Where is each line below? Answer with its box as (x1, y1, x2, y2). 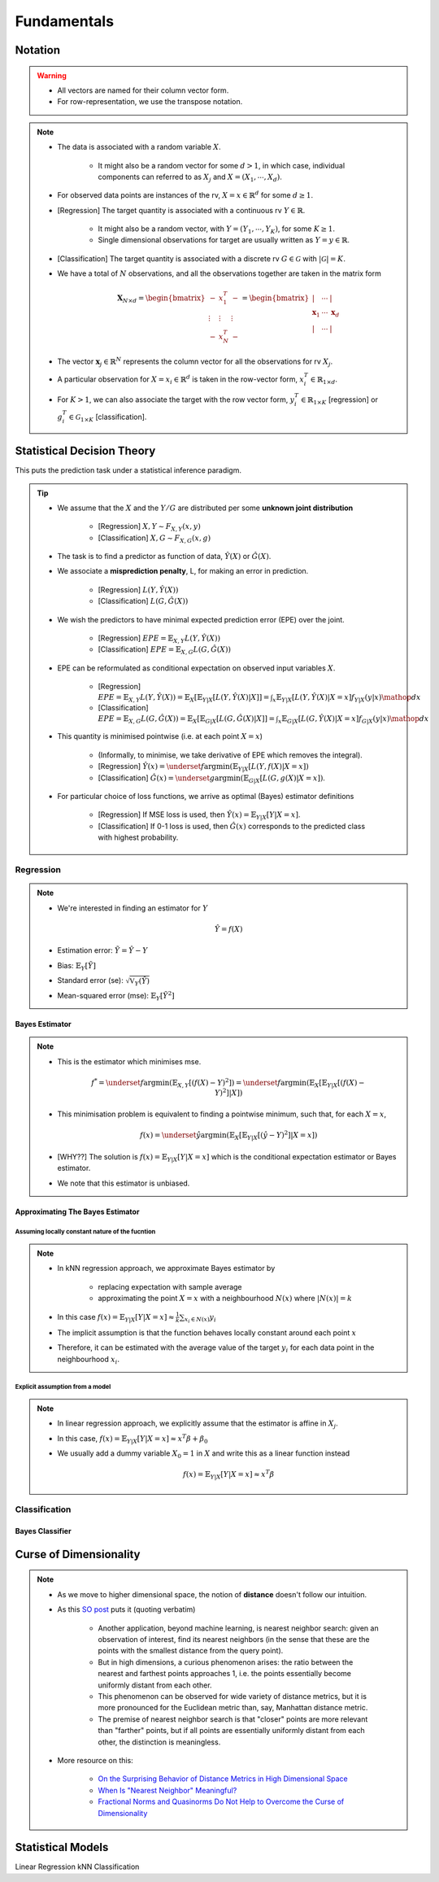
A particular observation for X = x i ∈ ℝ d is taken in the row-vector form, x (57, 373, 305, 386)
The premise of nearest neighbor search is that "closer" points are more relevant (98, 1714, 368, 1724)
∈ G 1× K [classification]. (68, 412, 147, 423)
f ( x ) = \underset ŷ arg (139, 1131, 213, 1140)
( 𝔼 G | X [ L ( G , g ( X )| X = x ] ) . (240, 773, 325, 784)
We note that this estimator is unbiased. (57, 1178, 190, 1188)
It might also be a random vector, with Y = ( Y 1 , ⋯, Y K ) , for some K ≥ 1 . (98, 224, 335, 235)
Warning (37, 70, 67, 81)
